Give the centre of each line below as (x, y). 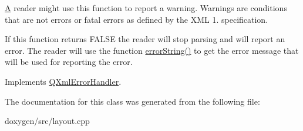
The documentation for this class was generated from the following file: (132, 101)
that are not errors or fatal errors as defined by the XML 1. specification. (137, 19)
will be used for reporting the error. (69, 62)
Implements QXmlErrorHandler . (63, 81)
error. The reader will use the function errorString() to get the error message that (152, 50)
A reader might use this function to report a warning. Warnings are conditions (146, 8)
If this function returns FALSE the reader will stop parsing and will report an (145, 39)
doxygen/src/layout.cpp (47, 121)
